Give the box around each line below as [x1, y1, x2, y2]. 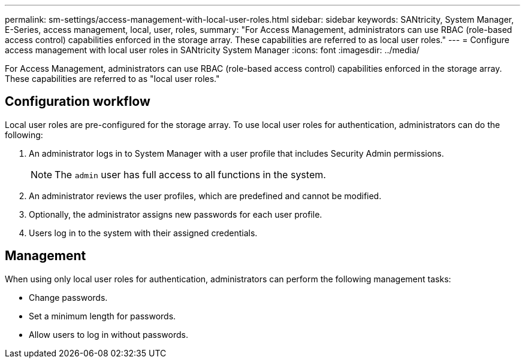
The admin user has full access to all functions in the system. [55, 168, 326, 181]
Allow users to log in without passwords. [29, 329, 188, 340]
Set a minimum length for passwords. [29, 310, 176, 321]
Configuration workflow [5, 94, 150, 109]
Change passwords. [29, 292, 108, 303]
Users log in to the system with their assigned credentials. [29, 227, 258, 238]
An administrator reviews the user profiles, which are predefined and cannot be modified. [29, 190, 382, 201]
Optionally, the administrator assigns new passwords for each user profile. [29, 209, 322, 219]
